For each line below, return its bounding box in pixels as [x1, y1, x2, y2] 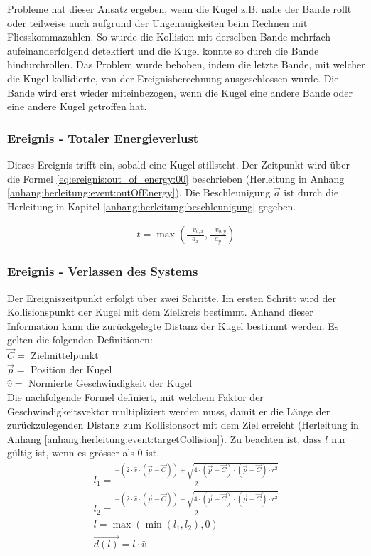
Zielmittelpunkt [31, 348, 99, 363]
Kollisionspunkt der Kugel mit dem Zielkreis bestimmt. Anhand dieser [7, 304, 313, 319]
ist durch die [284, 185, 339, 200]
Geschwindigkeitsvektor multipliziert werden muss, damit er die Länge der [7, 403, 330, 418]
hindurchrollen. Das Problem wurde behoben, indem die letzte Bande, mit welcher [7, 57, 365, 72]
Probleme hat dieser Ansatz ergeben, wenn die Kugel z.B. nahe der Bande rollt [7, 1, 352, 16]
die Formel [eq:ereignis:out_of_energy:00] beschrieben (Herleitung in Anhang [7, 171, 345, 186]
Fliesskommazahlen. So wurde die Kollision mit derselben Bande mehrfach [7, 29, 331, 44]
